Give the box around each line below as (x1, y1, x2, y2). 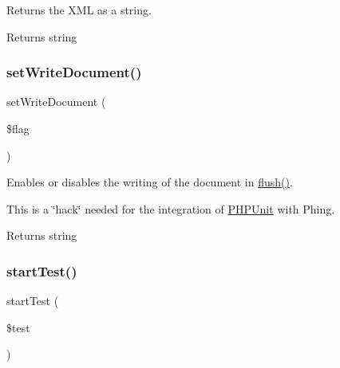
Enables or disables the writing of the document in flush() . (6, 174, 293, 190)
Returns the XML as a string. (6, 2, 152, 18)
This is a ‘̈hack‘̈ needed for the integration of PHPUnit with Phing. (6, 200, 335, 217)
